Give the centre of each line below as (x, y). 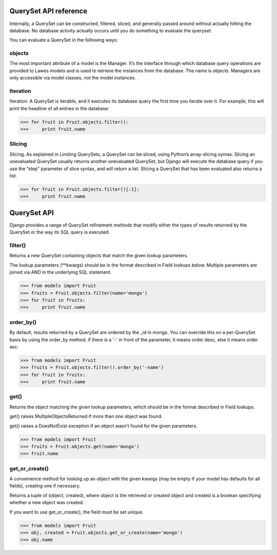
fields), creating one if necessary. (45, 486)
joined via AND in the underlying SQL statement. (61, 272)
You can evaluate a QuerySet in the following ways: (64, 40)
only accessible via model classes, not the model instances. (73, 78)
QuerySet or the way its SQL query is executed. (60, 232)
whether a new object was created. (47, 503)
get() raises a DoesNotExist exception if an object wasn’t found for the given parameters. (103, 426)
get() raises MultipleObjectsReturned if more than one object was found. (86, 416)
